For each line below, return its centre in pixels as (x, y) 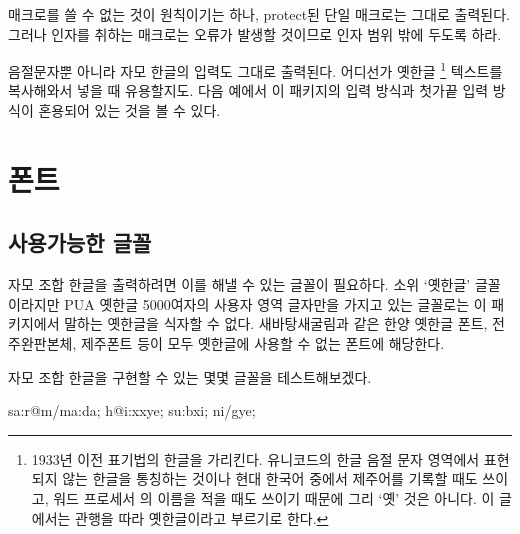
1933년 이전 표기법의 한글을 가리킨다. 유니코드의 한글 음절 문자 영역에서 (255, 458)
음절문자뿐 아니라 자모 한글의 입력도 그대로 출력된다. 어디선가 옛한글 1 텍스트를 (255, 69)
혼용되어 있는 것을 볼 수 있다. (129, 110)
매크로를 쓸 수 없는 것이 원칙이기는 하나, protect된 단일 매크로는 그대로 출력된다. (259, 14)
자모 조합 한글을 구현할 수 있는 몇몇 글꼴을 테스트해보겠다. (190, 376)
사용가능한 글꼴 (80, 242)
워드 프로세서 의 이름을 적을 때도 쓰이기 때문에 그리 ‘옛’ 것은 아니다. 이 (274, 497)
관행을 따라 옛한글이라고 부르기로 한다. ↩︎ (202, 517)
